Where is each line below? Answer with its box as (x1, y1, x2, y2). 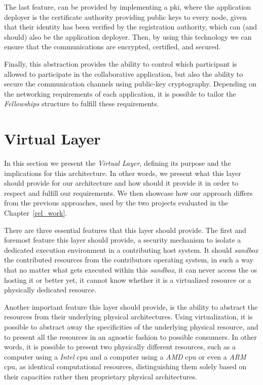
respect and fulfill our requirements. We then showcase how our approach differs (4, 187, 253, 198)
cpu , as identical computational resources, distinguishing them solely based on (4, 361, 247, 372)
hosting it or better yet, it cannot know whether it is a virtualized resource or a (4, 274, 251, 285)
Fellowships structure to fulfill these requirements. (4, 98, 159, 109)
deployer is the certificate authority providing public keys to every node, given (4, 11, 247, 22)
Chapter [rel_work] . (4, 208, 67, 218)
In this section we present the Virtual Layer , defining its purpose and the (4, 158, 231, 168)
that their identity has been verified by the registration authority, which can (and (4, 21, 257, 32)
